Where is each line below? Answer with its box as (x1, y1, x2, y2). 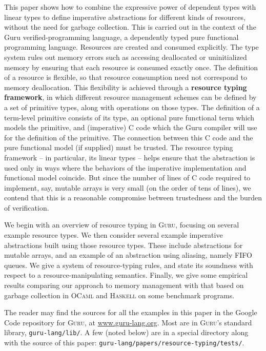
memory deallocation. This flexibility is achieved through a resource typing (4, 81, 247, 92)
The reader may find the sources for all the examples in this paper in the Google (4, 307, 257, 318)
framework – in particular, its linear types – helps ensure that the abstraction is (4, 152, 255, 162)
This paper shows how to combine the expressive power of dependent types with (4, 2, 256, 12)
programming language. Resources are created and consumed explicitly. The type (4, 42, 259, 52)
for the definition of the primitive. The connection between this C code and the (4, 132, 253, 142)
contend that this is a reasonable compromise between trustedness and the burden (4, 192, 262, 203)
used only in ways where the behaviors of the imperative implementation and (4, 162, 247, 173)
